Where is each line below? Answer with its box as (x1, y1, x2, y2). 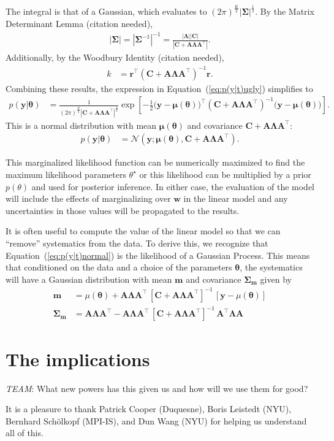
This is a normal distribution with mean (6, 118, 157, 131)
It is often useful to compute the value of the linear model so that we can (6, 224, 281, 237)
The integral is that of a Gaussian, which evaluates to (6, 5, 207, 18)
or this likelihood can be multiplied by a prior (139, 167, 311, 180)
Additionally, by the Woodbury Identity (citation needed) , (6, 51, 224, 64)
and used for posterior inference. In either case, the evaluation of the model (31, 180, 315, 193)
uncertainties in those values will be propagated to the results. (6, 204, 240, 217)
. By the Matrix (255, 5, 314, 18)
